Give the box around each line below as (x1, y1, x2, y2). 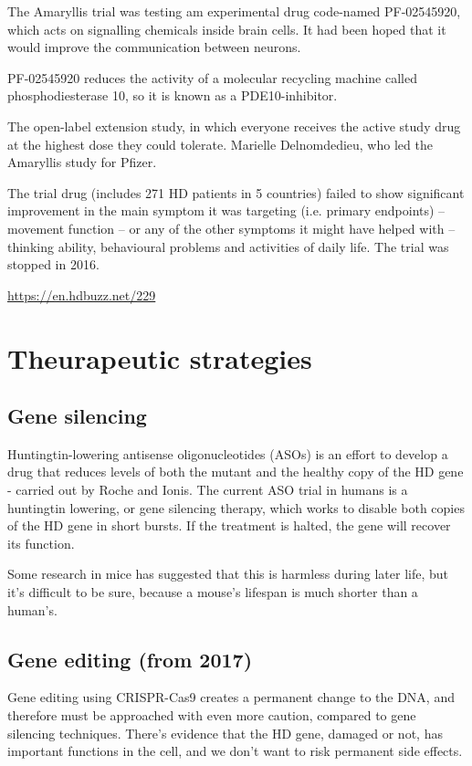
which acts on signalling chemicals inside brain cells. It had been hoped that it (7, 19, 446, 38)
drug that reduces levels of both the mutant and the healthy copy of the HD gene (7, 462, 464, 481)
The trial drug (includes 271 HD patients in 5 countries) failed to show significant (7, 183, 465, 202)
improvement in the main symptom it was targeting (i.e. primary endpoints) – (7, 201, 446, 220)
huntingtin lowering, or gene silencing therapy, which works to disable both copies (7, 498, 465, 517)
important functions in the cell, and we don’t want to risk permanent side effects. (7, 741, 463, 761)
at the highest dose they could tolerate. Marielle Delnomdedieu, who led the (7, 134, 433, 153)
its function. (7, 533, 75, 552)
